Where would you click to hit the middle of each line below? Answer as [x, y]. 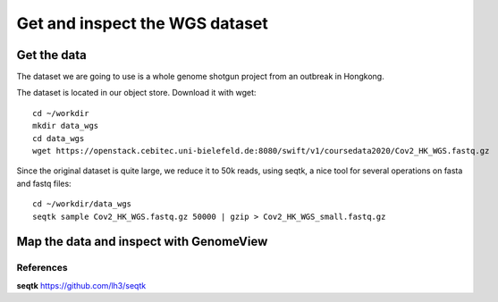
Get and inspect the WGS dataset [142, 23]
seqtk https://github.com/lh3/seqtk [81, 285]
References [42, 268]
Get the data [51, 55]
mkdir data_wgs [66, 126]
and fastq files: [44, 183]
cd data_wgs [59, 138]
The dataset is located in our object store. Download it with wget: [136, 93]
